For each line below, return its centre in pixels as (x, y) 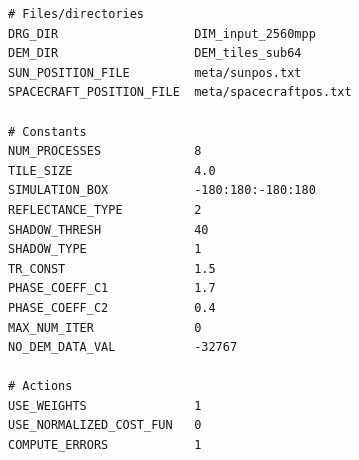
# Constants (47, 131)
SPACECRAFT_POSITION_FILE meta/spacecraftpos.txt (180, 92)
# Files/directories (76, 14)
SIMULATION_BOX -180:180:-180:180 (162, 190)
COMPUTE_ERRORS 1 (105, 445)
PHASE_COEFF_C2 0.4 (112, 307)
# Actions (40, 386)
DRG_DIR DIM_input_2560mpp (162, 33)
